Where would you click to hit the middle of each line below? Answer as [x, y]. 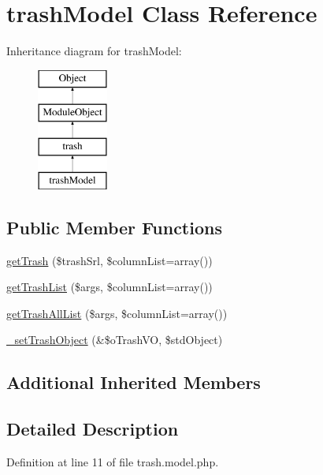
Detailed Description [93, 429]
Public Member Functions [114, 227]
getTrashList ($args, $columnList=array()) [110, 287]
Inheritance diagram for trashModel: [94, 51]
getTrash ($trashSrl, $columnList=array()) [110, 260]
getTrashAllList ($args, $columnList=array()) [117, 313]
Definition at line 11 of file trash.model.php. [113, 462]
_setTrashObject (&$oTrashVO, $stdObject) [115, 340]
